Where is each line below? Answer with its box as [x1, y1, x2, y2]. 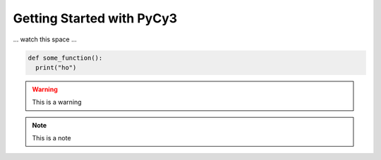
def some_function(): [28, 53, 103, 62]
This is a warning [32, 98, 82, 107]
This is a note [32, 134, 71, 142]
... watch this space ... [13, 35, 77, 44]
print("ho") [35, 63, 77, 72]
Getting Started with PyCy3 [13, 11, 178, 26]
